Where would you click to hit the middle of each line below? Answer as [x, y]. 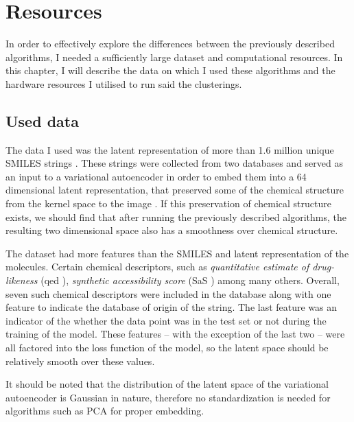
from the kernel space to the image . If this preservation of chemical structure [168, 203]
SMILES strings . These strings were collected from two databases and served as [174, 163]
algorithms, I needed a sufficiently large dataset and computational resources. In [174, 57]
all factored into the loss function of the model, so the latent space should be [167, 348]
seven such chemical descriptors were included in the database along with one [168, 293]
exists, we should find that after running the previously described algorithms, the [176, 216]
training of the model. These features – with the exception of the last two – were [175, 334]
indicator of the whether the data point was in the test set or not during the [166, 320]
